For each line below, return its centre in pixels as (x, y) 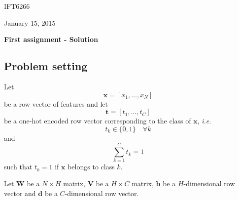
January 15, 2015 (30, 22)
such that (18, 167)
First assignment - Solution (51, 39)
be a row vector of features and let (56, 103)
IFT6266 (17, 6)
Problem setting (46, 66)
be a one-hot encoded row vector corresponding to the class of (98, 121)
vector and (20, 193)
